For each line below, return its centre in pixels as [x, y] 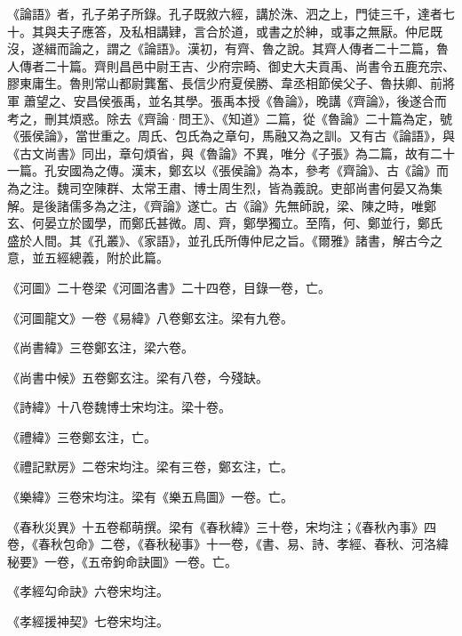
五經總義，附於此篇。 [106, 258]
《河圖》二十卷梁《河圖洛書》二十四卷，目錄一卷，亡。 [169, 287]
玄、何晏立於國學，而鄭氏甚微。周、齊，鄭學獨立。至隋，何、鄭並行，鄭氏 [225, 223]
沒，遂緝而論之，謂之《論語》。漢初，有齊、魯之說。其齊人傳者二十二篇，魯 [228, 48]
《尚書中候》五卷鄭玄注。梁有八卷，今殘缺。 [138, 377]
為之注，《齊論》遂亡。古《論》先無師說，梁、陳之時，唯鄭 [265, 205]
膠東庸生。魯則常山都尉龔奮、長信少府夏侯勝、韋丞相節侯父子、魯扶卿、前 [225, 83]
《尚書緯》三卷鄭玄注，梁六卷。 [100, 347]
